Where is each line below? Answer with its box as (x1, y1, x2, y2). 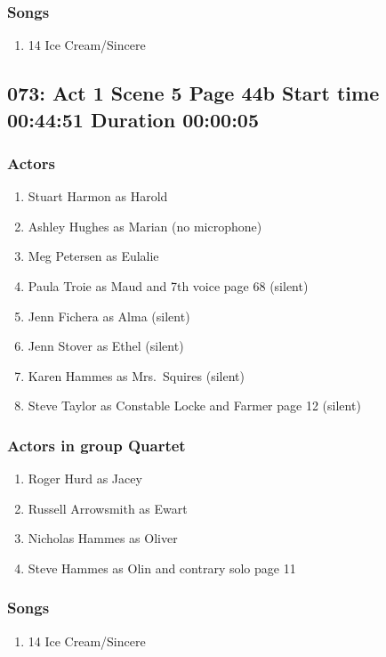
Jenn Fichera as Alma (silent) (28, 306, 190, 325)
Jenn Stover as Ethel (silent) (28, 337, 184, 355)
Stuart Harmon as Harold (28, 187, 168, 206)
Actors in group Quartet (7, 434, 186, 456)
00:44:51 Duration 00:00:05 (7, 105, 259, 133)
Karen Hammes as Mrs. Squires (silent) (28, 366, 245, 385)
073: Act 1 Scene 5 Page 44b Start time (7, 79, 380, 107)
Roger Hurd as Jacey (28, 469, 142, 488)
